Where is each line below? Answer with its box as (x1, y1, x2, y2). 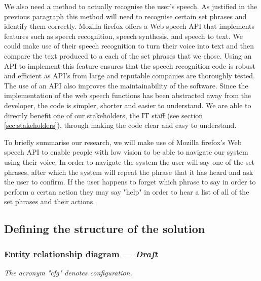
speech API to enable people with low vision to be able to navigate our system (4, 147, 248, 157)
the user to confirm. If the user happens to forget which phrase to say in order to (4, 176, 256, 187)
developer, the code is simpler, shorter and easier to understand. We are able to (4, 100, 251, 110)
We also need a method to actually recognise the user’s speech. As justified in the (4, 1, 257, 11)
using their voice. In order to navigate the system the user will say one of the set (4, 156, 255, 167)
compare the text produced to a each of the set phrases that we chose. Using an (4, 50, 252, 61)
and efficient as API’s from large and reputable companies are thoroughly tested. (4, 70, 255, 81)
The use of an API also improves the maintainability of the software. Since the (4, 80, 248, 90)
